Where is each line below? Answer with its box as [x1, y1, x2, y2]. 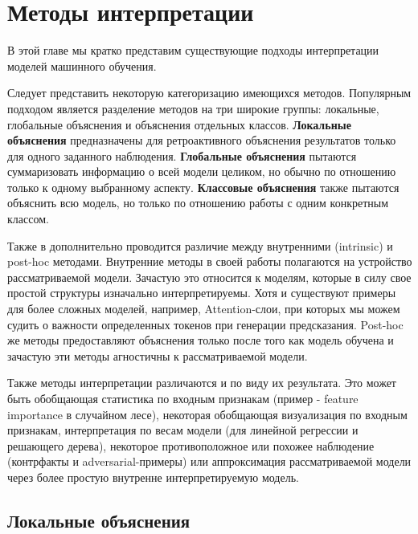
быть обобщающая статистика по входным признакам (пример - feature [7, 390, 359, 406]
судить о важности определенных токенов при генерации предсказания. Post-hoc [7, 316, 404, 332]
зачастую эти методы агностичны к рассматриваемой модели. [7, 347, 308, 364]
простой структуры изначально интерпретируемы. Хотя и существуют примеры [7, 284, 396, 301]
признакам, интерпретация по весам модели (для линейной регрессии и [7, 422, 359, 438]
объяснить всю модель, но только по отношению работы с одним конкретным [7, 194, 389, 211]
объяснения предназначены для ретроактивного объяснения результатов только [7, 132, 396, 149]
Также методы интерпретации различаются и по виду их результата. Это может [7, 374, 396, 391]
